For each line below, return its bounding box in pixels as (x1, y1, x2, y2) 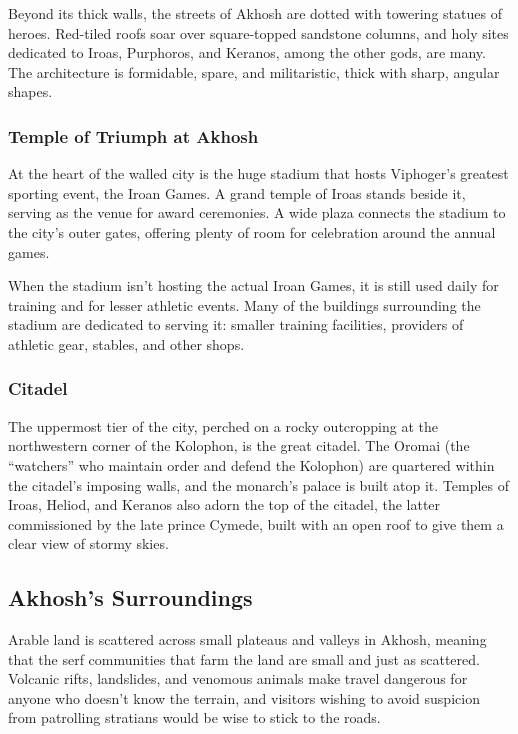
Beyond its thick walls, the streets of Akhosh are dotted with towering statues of (8, 3, 502, 23)
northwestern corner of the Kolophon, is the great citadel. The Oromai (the (8, 435, 470, 456)
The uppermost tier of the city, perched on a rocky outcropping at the (8, 415, 439, 436)
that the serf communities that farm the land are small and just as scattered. (8, 648, 480, 669)
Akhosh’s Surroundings (8, 582, 253, 613)
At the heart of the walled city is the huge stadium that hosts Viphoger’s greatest (8, 163, 509, 184)
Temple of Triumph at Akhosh (8, 123, 259, 148)
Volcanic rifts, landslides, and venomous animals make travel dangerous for (8, 668, 468, 689)
